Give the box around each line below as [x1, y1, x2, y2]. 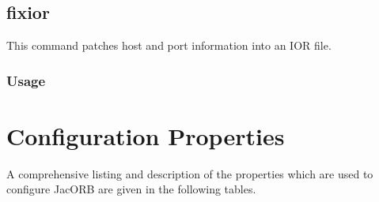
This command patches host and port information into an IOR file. [6, 37, 332, 54]
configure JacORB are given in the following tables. [6, 181, 256, 197]
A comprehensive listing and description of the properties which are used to [6, 165, 373, 181]
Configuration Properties [6, 119, 285, 151]
